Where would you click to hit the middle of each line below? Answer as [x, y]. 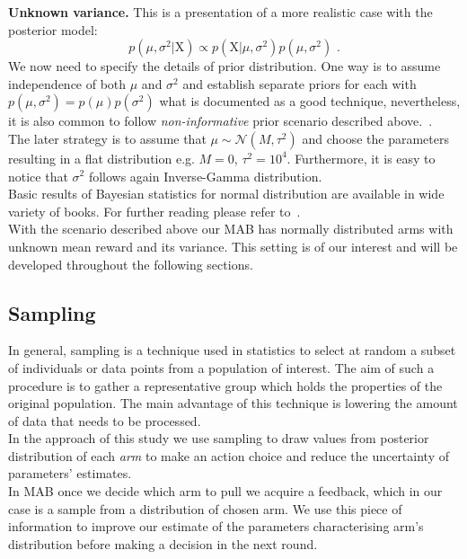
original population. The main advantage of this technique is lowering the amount [233, 403]
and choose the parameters [375, 138]
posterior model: [53, 29]
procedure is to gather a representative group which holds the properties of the [225, 385]
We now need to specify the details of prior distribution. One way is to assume [225, 66]
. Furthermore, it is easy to [361, 158]
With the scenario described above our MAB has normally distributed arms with [231, 229]
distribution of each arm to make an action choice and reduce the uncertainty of [229, 455]
